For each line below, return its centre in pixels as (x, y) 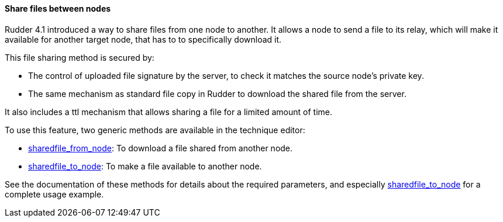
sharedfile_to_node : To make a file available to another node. (145, 166)
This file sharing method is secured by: (80, 57)
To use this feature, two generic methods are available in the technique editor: (155, 130)
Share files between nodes (58, 8)
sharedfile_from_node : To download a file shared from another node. (161, 148)
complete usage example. (54, 194)
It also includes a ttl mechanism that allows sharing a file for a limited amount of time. (168, 112)
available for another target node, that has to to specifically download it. (143, 39)
